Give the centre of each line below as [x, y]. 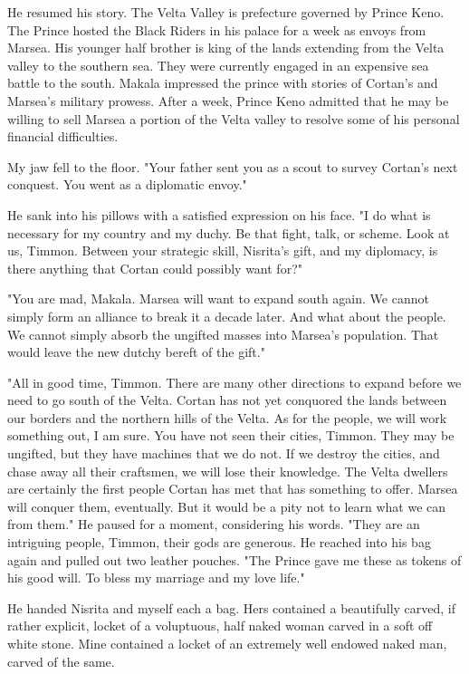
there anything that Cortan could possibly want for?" [155, 268]
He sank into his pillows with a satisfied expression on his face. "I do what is [219, 214]
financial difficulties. [63, 136]
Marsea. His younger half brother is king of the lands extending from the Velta [226, 48]
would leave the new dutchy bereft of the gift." [136, 352]
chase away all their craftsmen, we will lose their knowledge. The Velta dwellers [228, 471]
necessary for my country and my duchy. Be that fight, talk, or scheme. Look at [229, 232]
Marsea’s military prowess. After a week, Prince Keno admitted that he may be [228, 100]
